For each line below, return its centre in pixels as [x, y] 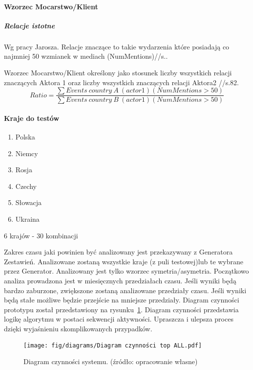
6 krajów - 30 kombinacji [41, 235]
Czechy [26, 186]
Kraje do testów [32, 118]
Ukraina [27, 219]
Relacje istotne [30, 25]
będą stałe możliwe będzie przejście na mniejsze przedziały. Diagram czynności [122, 300]
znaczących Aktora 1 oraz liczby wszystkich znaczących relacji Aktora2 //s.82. [121, 82]
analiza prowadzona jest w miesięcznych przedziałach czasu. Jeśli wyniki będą [120, 280]
